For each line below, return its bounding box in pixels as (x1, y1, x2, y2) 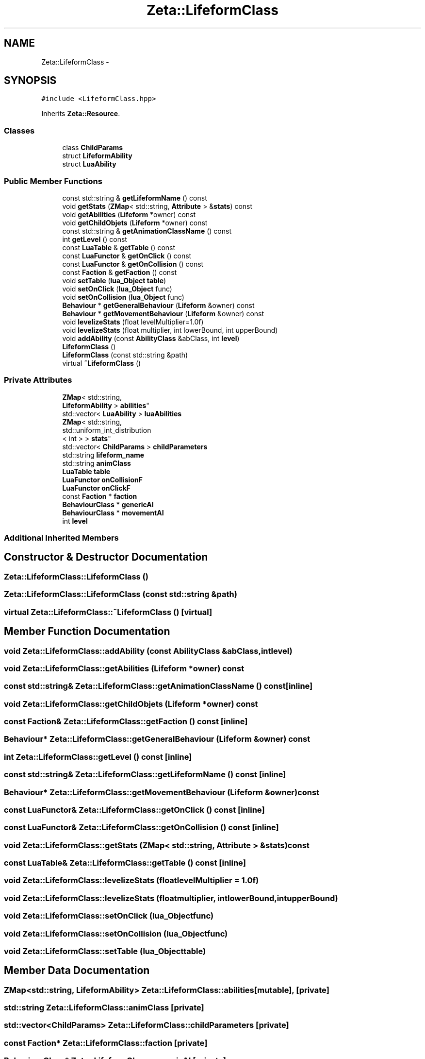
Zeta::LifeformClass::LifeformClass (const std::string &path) (4, 589, 237, 599)
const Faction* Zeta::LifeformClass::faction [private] (4, 1038, 208, 1048)
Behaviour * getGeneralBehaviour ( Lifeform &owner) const (62, 301, 255, 309)
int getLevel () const (62, 235, 127, 243)
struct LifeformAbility (62, 152, 132, 160)
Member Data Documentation (4, 964, 150, 977)
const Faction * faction (62, 492, 137, 500)
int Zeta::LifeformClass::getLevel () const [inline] (4, 752, 192, 762)
